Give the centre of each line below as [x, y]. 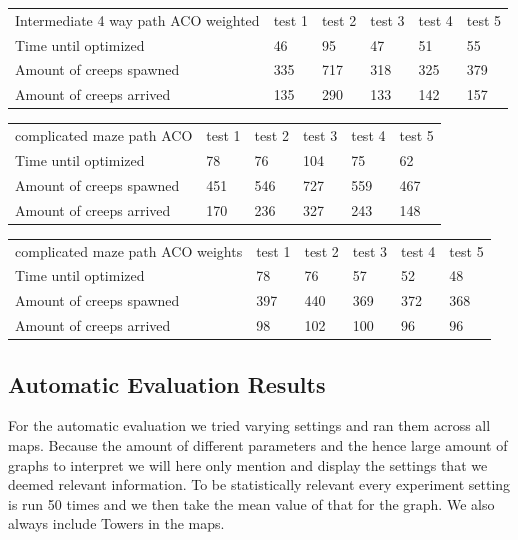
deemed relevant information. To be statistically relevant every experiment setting [259, 484]
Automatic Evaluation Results [167, 383]
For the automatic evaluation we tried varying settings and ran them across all [249, 425]
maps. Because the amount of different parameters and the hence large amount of [258, 444]
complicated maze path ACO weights [129, 250]
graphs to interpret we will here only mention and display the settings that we [248, 464]
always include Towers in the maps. [116, 523]
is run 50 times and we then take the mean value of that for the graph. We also [251, 503]
